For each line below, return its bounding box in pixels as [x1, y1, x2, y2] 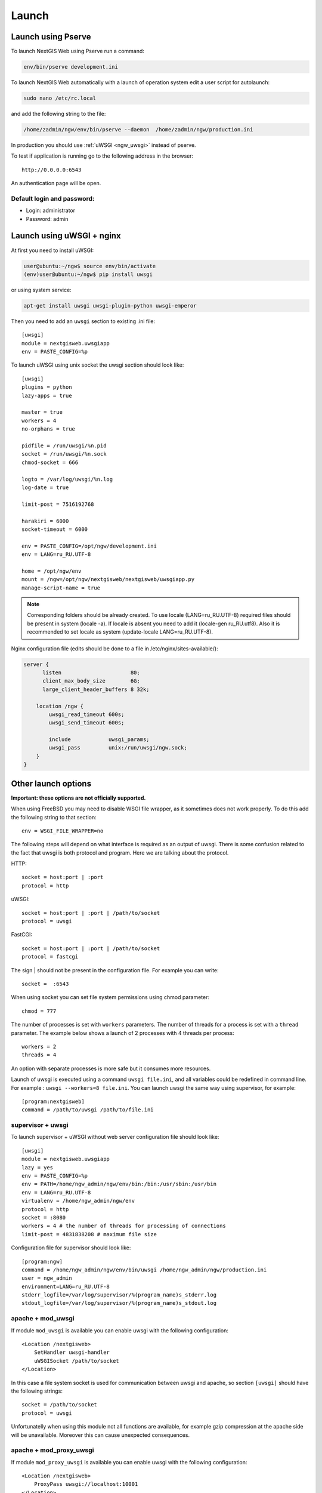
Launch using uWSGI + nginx [11, 231, 122, 241]
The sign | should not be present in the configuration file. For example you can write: [11, 966, 219, 973]
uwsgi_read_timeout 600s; [48, 711, 125, 718]
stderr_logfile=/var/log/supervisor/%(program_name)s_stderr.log [21, 1292, 217, 1298]
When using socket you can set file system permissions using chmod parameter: [11, 994, 210, 1001]
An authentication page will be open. [11, 180, 101, 187]
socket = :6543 [21, 981, 69, 987]
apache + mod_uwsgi [11, 1314, 75, 1323]
